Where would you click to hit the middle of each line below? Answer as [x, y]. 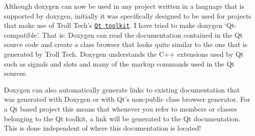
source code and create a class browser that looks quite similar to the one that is [126, 44]
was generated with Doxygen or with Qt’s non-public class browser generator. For [127, 99]
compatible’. [22, 34]
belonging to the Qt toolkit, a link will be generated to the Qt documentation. [122, 118]
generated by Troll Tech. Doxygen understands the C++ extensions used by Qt [124, 54]
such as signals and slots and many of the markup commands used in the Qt [119, 63]
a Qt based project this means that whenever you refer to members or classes [121, 109]
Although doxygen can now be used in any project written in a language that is [124, 6]
